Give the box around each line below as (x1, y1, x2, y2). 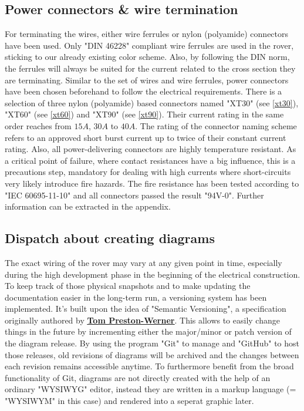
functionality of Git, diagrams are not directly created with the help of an (5, 371, 271, 383)
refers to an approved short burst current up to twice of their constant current (5, 131, 286, 143)
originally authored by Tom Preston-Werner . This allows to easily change (5, 314, 280, 326)
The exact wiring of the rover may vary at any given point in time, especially (5, 256, 282, 268)
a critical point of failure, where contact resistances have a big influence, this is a (5, 154, 296, 166)
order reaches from (5, 119, 72, 132)
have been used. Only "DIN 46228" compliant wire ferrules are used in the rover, (5, 39, 294, 51)
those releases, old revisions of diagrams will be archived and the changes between (5, 348, 299, 361)
